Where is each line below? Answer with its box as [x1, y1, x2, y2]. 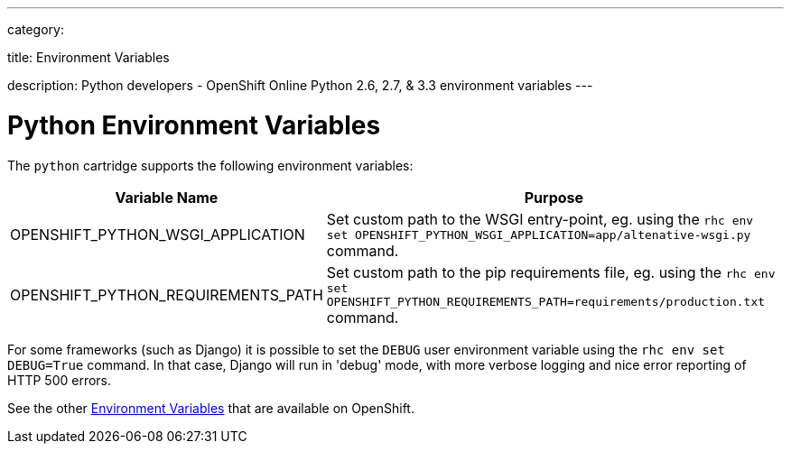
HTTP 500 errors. [7, 372, 112, 388]
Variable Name [115, 188, 219, 207]
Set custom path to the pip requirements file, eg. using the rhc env [326, 262, 776, 281]
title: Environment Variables [7, 50, 170, 65]
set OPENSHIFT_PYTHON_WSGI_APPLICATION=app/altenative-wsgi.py [326, 227, 751, 242]
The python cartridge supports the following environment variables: [7, 157, 414, 173]
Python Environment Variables [7, 109, 381, 141]
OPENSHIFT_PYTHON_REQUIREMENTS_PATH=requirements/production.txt [326, 294, 766, 308]
